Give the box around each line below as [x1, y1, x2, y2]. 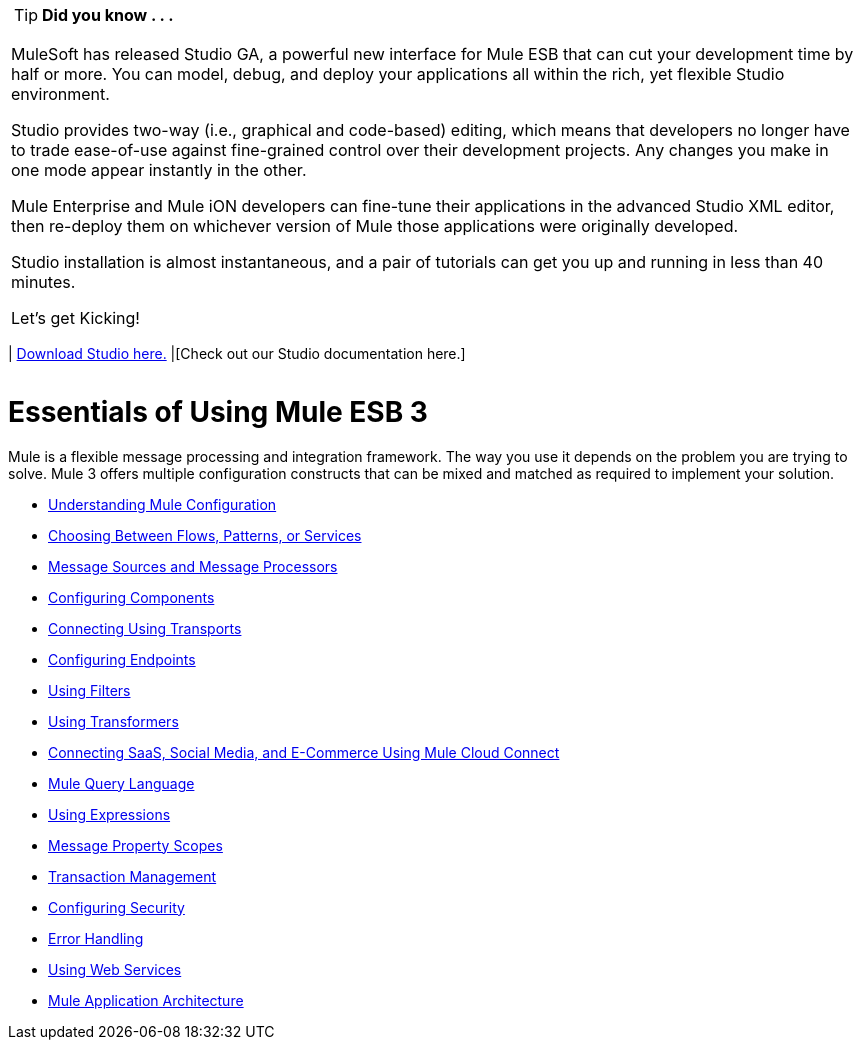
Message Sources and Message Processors [48, 557, 338, 575]
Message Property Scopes [48, 836, 223, 854]
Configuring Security [48, 898, 185, 916]
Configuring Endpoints [48, 650, 196, 668]
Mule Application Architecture [48, 991, 244, 1009]
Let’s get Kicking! [11, 308, 140, 328]
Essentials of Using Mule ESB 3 [8, 394, 428, 429]
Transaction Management [48, 867, 217, 885]
